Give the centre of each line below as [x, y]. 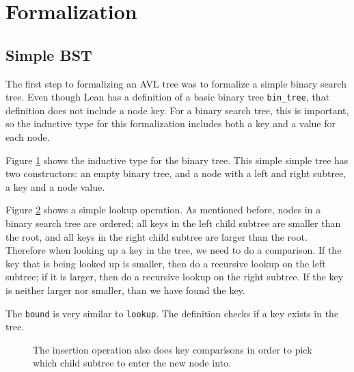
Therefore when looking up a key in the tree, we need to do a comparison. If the [174, 250]
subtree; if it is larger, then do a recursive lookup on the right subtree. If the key [175, 277]
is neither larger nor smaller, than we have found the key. [125, 290]
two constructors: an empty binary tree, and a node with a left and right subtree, [176, 173]
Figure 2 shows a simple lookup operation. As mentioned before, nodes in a [163, 210]
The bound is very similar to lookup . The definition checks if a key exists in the [172, 313]
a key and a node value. [55, 186]
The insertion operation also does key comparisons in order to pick [173, 349]
